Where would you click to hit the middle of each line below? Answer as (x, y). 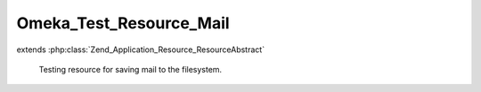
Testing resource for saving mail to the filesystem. (130, 69)
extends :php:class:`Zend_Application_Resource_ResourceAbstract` (141, 50)
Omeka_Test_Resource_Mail (123, 23)
